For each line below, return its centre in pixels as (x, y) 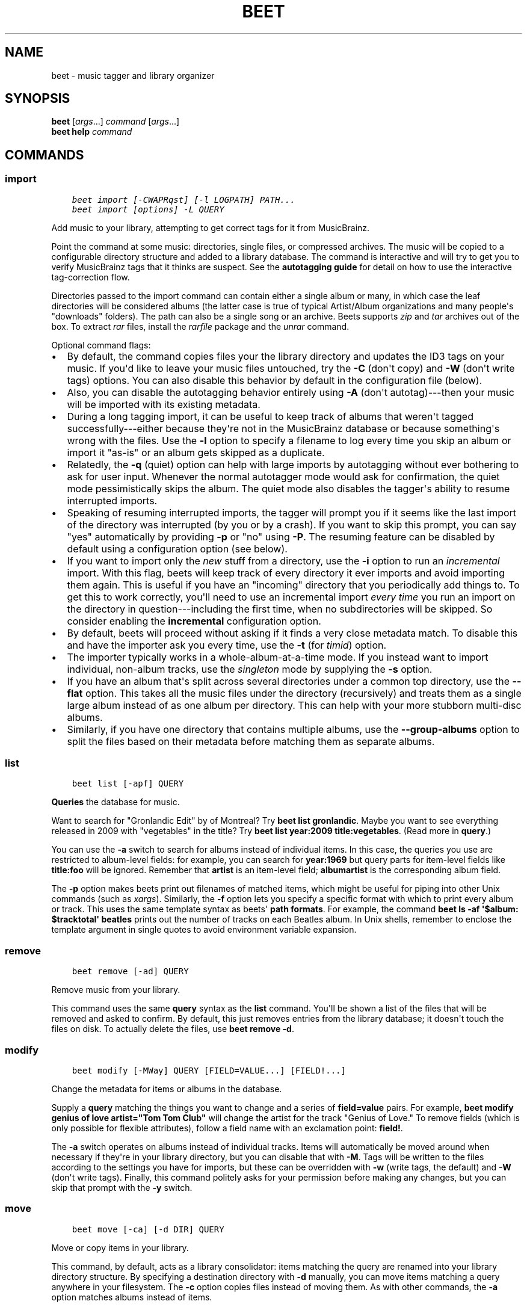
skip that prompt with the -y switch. (122, 1187)
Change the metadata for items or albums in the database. (167, 1089)
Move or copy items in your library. (120, 1247)
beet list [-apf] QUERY (128, 784)
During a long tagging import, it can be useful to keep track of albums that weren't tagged (270, 416)
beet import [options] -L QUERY (148, 209)
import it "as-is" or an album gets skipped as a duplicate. (196, 452)
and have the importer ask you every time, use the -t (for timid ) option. (227, 645)
